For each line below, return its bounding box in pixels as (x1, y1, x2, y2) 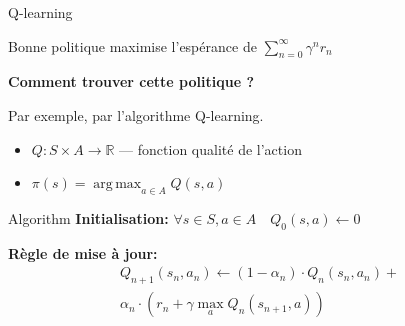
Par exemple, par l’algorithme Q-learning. (8, 104, 264, 125)
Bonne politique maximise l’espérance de (8, 35, 257, 56)
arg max (93, 177, 142, 192)
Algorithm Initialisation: (8, 207, 169, 228)
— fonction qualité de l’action (119, 138, 302, 159)
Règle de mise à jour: (8, 242, 158, 263)
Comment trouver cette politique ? (8, 71, 254, 92)
